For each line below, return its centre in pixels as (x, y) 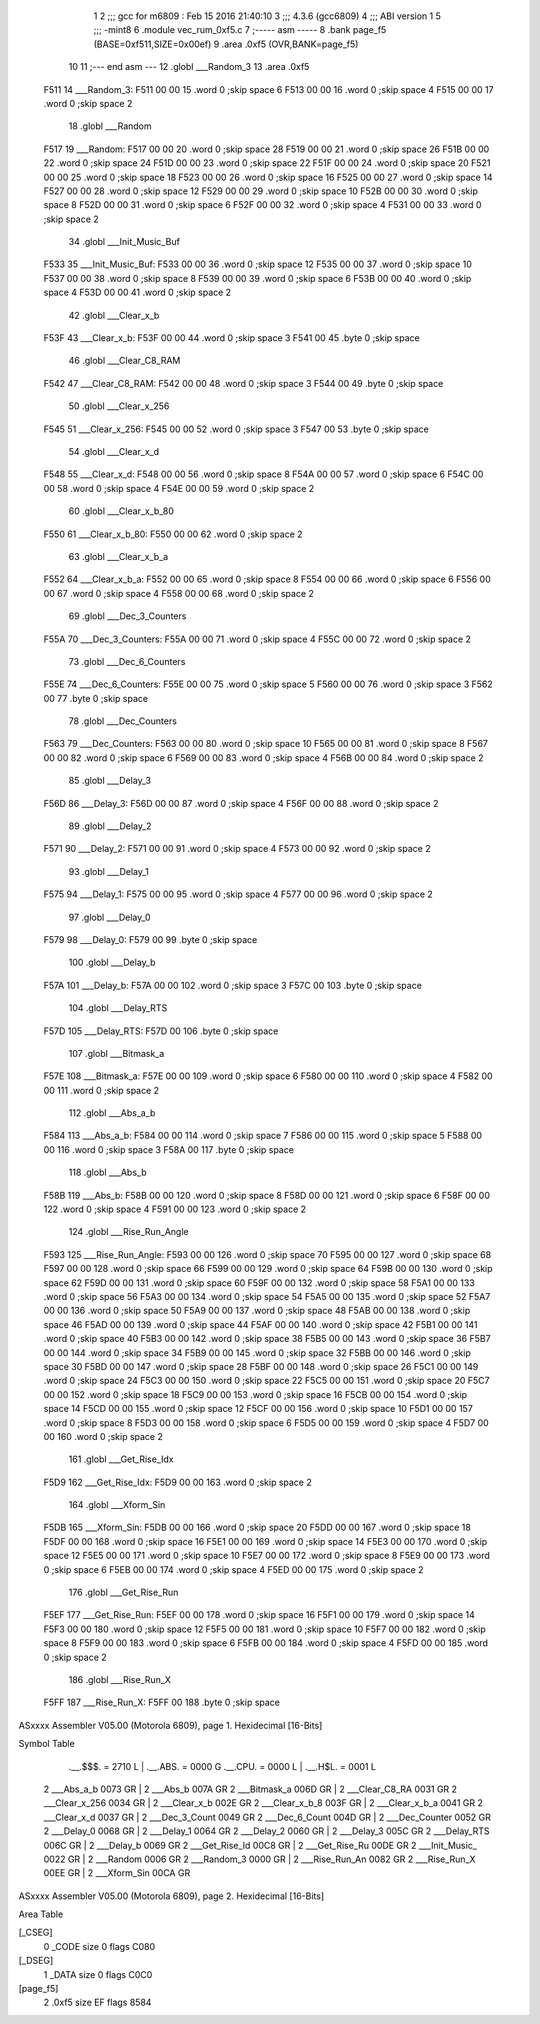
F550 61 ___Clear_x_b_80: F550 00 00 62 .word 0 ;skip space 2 (173, 534)
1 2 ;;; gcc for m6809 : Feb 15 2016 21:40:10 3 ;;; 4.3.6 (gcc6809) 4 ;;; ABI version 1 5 (267, 16)
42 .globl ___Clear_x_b (114, 315)
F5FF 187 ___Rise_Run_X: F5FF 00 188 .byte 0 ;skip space (161, 1702)
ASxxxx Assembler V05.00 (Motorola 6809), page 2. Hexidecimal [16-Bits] (171, 1896)
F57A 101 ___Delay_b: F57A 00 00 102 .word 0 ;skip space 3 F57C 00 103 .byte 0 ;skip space (232, 985)
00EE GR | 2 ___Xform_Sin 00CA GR (117, 1873)
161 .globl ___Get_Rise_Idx (121, 1459)
